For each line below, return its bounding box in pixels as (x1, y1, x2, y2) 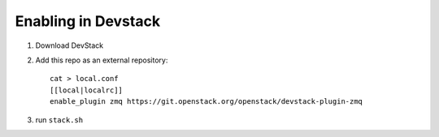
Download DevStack (35, 41, 104, 50)
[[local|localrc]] (50, 85, 124, 95)
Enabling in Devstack (15, 12, 161, 30)
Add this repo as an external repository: (35, 55, 168, 65)
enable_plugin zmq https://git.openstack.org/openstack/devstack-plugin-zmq (50, 97, 363, 106)
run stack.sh (35, 114, 84, 125)
